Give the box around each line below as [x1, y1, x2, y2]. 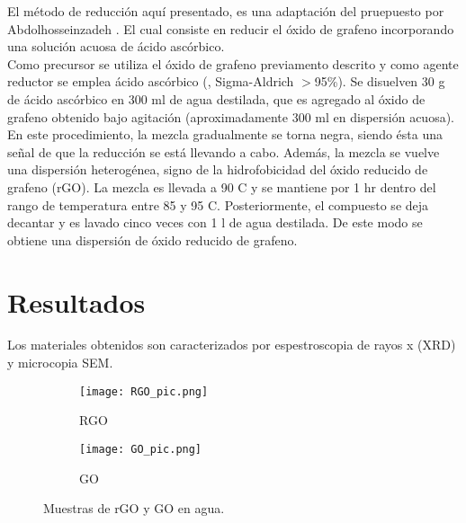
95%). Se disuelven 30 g [314, 72, 445, 91]
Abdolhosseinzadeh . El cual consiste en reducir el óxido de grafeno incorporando [7, 19, 454, 38]
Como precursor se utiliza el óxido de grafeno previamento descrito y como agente [7, 54, 459, 73]
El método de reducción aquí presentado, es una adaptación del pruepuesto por [7, 2, 444, 20]
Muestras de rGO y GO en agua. [43, 499, 225, 518]
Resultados [7, 283, 146, 320]
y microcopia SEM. [7, 353, 113, 372]
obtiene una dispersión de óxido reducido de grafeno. [7, 230, 298, 249]
